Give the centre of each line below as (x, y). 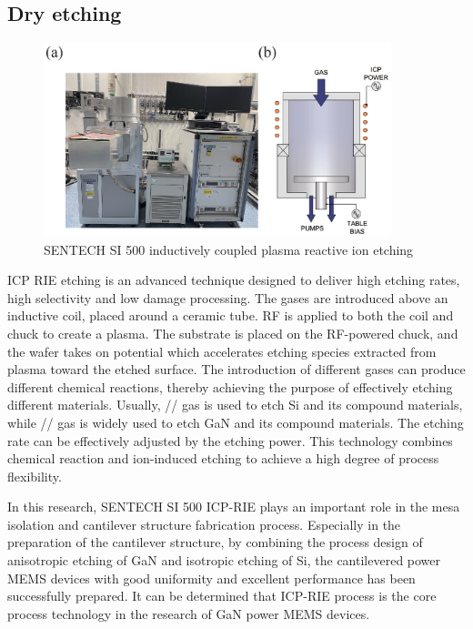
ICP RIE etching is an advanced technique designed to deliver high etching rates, (234, 280)
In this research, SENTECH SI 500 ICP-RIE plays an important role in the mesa (234, 507)
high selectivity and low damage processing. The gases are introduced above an (228, 297)
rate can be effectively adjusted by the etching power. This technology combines (230, 440)
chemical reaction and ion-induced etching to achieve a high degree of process (223, 458)
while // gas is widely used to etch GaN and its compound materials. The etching (236, 422)
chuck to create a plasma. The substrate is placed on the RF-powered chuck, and (233, 333)
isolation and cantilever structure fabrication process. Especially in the (204, 524)
